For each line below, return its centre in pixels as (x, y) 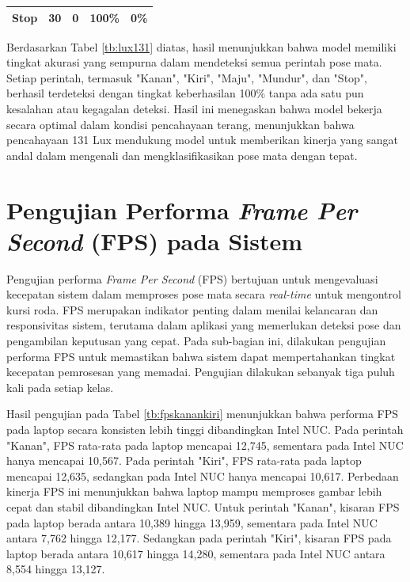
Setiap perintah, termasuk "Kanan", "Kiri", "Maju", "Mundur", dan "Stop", (187, 77)
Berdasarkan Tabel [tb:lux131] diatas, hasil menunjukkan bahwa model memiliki (201, 46)
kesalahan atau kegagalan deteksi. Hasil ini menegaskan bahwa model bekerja (194, 108)
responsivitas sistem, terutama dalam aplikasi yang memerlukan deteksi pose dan (204, 325)
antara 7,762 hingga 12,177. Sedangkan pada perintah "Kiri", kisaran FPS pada (199, 538)
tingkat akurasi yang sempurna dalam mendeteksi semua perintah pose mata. (194, 62)
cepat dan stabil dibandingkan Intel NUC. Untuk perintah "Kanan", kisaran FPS (203, 506)
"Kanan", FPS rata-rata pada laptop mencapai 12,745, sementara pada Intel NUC (205, 445)
